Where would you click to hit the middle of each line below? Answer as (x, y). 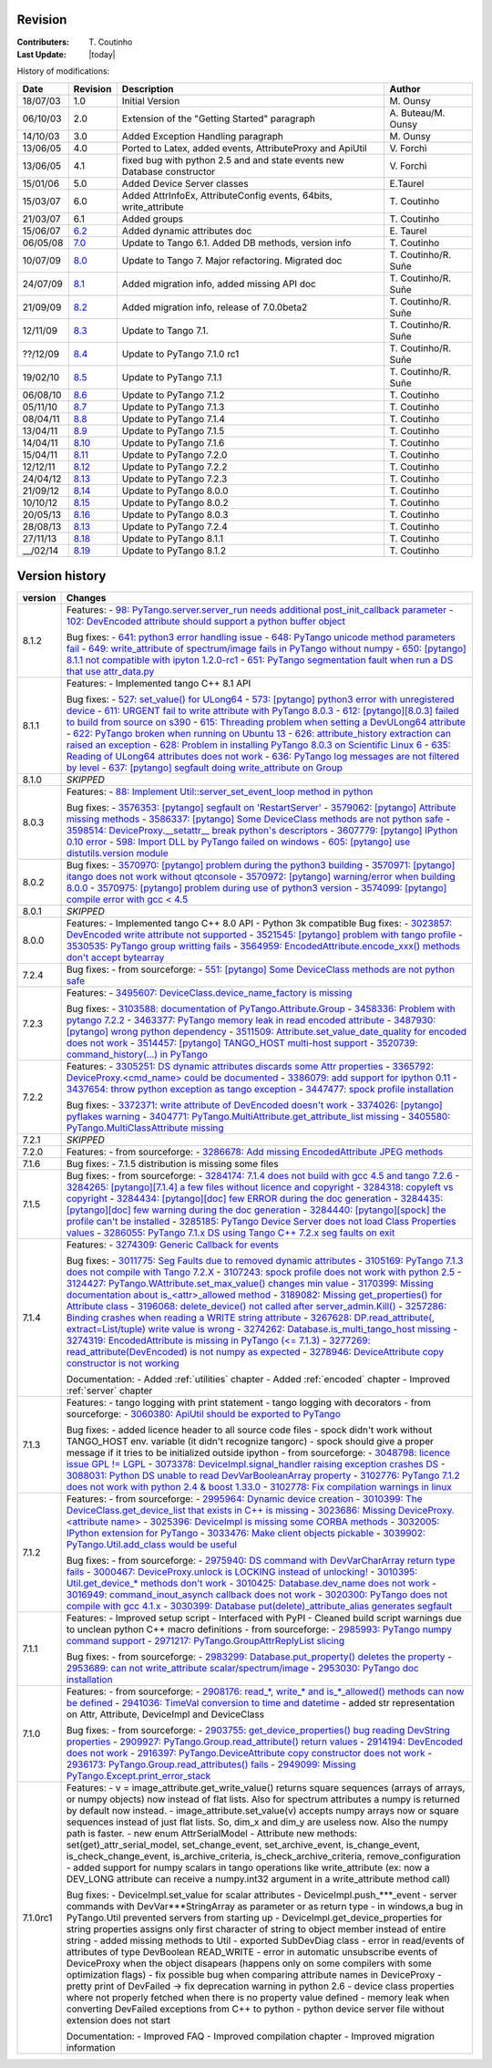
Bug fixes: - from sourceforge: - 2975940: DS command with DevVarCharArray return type (261, 1561)
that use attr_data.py (110, 672)
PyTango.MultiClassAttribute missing (145, 1128)
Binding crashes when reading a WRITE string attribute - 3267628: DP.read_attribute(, (250, 1318)
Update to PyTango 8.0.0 (175, 491)
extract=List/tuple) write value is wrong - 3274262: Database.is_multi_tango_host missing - (262, 1329)
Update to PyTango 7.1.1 (172, 377)
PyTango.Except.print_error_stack (138, 1776)
